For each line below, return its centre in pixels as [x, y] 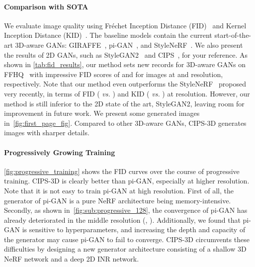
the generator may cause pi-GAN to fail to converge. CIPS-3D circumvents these [127, 239]
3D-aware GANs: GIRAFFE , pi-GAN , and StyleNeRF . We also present [129, 44]
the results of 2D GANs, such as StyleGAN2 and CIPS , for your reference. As [126, 54]
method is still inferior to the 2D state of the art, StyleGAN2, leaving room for [124, 103]
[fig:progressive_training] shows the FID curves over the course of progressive [122, 171]
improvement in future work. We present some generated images [102, 113]
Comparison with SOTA [46, 6]
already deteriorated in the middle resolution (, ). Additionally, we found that [122, 220]
